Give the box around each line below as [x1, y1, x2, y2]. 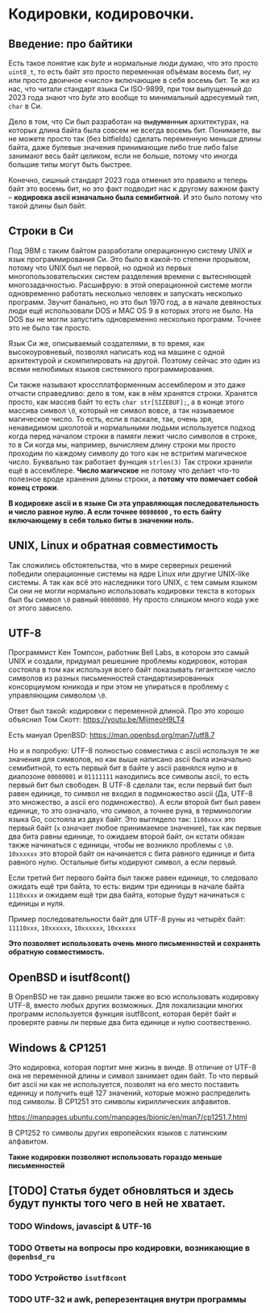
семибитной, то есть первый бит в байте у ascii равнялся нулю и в [8, 763, 239, 773]
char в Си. [8, 102, 43, 110]
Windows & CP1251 [8, 1041, 106, 1055]
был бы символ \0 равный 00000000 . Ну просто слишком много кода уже [8, 594, 260, 604]
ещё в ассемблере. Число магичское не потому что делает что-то [8, 465, 240, 475]
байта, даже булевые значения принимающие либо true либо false [8, 143, 239, 152]
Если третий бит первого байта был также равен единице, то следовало [8, 873, 258, 883]
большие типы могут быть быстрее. [8, 160, 133, 169]
